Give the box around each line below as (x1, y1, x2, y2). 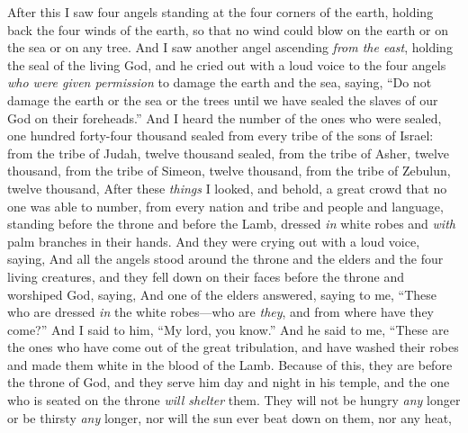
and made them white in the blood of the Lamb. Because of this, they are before (7, 355, 453, 374)
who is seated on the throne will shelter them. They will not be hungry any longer (7, 391, 461, 410)
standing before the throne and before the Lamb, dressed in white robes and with (7, 214, 455, 233)
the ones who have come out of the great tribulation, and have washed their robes (7, 338, 459, 356)
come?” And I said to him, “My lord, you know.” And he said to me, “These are (7, 320, 449, 338)
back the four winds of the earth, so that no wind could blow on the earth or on (7, 20, 448, 39)
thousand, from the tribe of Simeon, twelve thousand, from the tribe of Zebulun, (7, 161, 451, 180)
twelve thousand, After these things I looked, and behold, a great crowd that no (7, 178, 447, 197)
